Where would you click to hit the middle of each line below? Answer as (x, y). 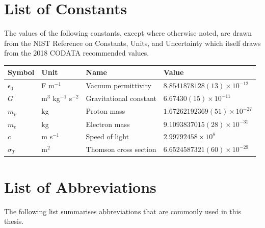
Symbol (21, 72)
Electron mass (108, 124)
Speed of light (107, 136)
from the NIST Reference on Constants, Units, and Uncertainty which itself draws (132, 43)
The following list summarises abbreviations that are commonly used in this (123, 211)
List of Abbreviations (80, 186)
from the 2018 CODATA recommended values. (77, 53)
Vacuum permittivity (118, 85)
